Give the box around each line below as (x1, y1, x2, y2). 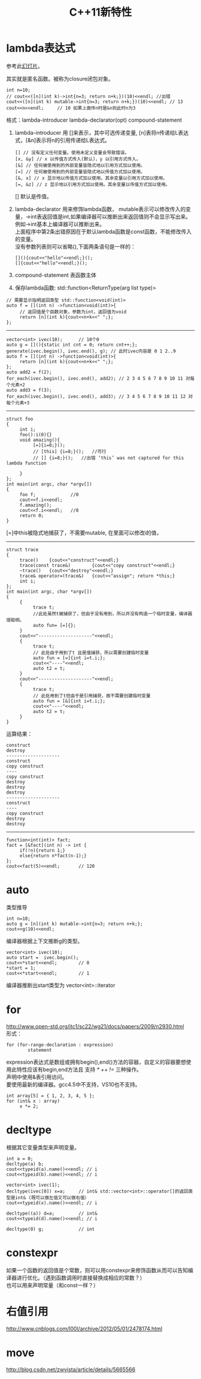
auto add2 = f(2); (6, 369, 52, 375)
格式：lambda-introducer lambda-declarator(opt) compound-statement (6, 116, 182, 123)
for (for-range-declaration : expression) (6, 1042, 114, 1048)
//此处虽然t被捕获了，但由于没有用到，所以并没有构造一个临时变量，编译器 (32, 611, 193, 617)
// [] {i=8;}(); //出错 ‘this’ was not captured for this (32, 455, 184, 461)
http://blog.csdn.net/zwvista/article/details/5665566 (6, 1366, 136, 1373)
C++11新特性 (69, 5, 132, 19)
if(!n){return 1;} (19, 847, 66, 853)
